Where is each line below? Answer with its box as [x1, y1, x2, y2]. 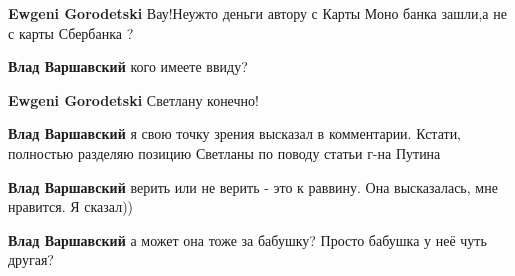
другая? [8, 249, 54, 270]
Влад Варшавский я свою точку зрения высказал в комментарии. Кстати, [8, 123, 462, 144]
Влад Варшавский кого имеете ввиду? [8, 56, 248, 77]
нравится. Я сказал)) [8, 196, 134, 217]
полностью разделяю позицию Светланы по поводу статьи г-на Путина [8, 142, 441, 163]
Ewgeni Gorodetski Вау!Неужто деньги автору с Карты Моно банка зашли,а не [8, 3, 507, 23]
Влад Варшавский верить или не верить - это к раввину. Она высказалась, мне [8, 176, 498, 197]
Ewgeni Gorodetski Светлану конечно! [8, 89, 259, 110]
